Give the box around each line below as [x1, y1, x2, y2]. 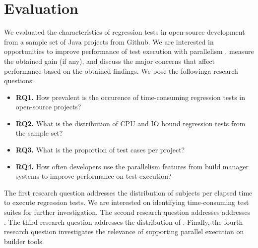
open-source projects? [15, 101, 81, 112]
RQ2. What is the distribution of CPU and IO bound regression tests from [15, 118, 246, 128]
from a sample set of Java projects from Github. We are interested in [4, 36, 214, 47]
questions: [4, 75, 34, 86]
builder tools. [4, 236, 44, 246]
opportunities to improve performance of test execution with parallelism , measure [4, 46, 254, 56]
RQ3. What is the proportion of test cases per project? [15, 145, 185, 155]
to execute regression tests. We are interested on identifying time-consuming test [4, 197, 249, 207]
